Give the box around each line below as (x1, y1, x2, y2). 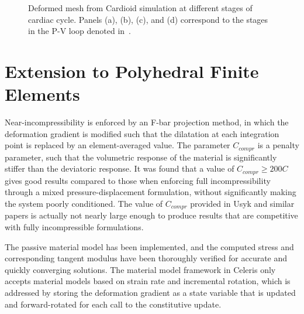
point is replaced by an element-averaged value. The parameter (5, 139, 230, 151)
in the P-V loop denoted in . (28, 25, 131, 37)
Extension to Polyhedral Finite (5, 59, 259, 83)
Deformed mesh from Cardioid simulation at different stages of (28, 2, 253, 13)
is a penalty (257, 139, 299, 151)
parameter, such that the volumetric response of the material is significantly (5, 151, 277, 163)
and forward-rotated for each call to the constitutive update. (5, 298, 222, 310)
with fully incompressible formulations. (5, 221, 144, 233)
